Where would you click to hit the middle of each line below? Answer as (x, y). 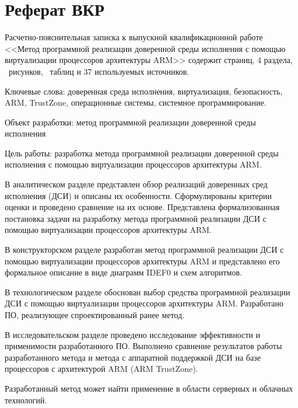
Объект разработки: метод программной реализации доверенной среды (130, 122)
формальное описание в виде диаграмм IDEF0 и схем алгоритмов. (124, 272)
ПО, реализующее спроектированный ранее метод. (95, 315)
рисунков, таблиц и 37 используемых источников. (99, 71)
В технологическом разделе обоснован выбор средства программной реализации (148, 292)
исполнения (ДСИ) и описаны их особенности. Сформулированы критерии (138, 195)
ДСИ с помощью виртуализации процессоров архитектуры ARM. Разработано (144, 303)
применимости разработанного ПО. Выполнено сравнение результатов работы (143, 346)
